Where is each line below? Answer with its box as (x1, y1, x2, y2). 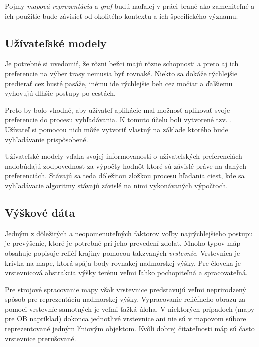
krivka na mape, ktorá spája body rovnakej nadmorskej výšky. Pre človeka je (5, 257, 241, 268)
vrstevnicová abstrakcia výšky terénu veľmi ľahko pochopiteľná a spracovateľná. (5, 267, 248, 278)
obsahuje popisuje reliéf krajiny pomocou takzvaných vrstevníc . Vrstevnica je (5, 247, 240, 258)
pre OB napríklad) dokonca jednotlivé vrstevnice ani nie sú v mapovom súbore (5, 313, 246, 324)
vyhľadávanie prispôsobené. (5, 134, 88, 144)
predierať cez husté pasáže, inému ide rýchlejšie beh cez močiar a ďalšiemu (5, 78, 233, 88)
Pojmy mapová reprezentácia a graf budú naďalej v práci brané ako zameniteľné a (5, 1, 255, 11)
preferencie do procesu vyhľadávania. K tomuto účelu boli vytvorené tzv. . (5, 114, 232, 125)
